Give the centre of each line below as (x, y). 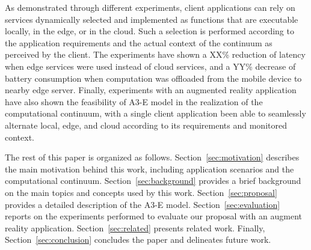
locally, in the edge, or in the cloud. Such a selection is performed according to (149, 31)
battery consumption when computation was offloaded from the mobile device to (153, 78)
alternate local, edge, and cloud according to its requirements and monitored (146, 125)
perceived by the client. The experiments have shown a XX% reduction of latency (155, 54)
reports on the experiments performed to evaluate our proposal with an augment (154, 216)
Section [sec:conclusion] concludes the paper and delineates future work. (138, 239)
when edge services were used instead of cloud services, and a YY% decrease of (150, 66)
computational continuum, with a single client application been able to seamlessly (155, 113)
